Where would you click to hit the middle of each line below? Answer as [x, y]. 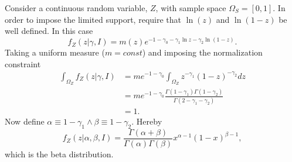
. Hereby [147, 121]
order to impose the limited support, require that [93, 19]
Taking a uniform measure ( [55, 52]
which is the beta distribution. [59, 154]
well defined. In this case [49, 31]
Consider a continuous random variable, [76, 8]
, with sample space [191, 8]
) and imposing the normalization [202, 52]
